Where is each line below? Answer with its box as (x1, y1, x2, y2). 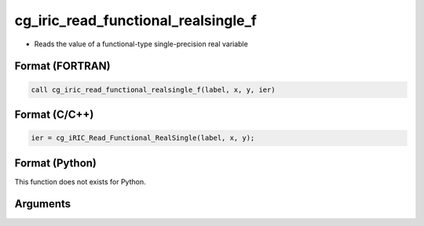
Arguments (14, 197, 71, 211)
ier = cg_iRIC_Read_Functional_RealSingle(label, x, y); (31, 133, 255, 143)
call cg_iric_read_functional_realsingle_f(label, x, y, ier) (31, 85, 276, 94)
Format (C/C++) (14, 108, 94, 121)
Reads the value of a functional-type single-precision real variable (34, 39, 249, 49)
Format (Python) (14, 156, 97, 169)
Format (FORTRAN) (14, 60, 111, 73)
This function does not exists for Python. (14, 177, 146, 186)
